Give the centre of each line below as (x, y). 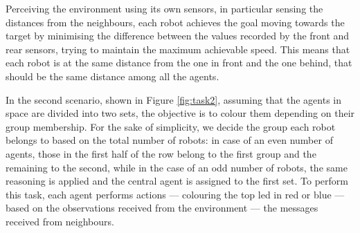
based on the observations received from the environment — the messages (162, 208)
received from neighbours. (60, 221)
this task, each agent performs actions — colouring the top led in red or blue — (175, 194)
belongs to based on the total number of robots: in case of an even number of (169, 140)
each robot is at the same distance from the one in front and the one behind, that (179, 63)
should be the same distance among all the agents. (112, 76)
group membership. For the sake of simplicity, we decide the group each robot (171, 126)
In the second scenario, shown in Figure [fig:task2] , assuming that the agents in (173, 99)
